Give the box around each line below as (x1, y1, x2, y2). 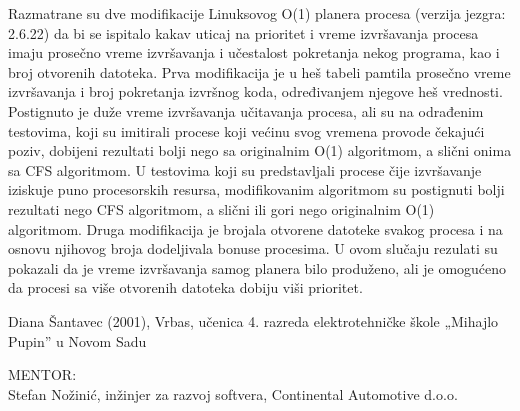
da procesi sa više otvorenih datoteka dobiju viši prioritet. (8, 277, 363, 298)
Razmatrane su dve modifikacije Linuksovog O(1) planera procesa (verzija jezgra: (8, 3, 506, 23)
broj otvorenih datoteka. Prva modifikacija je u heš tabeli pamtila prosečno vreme (8, 61, 511, 82)
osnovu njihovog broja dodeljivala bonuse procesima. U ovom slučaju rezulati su (8, 238, 498, 259)
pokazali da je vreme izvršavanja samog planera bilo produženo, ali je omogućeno (8, 257, 507, 278)
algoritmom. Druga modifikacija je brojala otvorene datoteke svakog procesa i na (8, 218, 503, 239)
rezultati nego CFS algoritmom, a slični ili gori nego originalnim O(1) (8, 198, 435, 219)
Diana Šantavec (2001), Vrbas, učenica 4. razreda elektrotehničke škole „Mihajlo (8, 310, 499, 331)
